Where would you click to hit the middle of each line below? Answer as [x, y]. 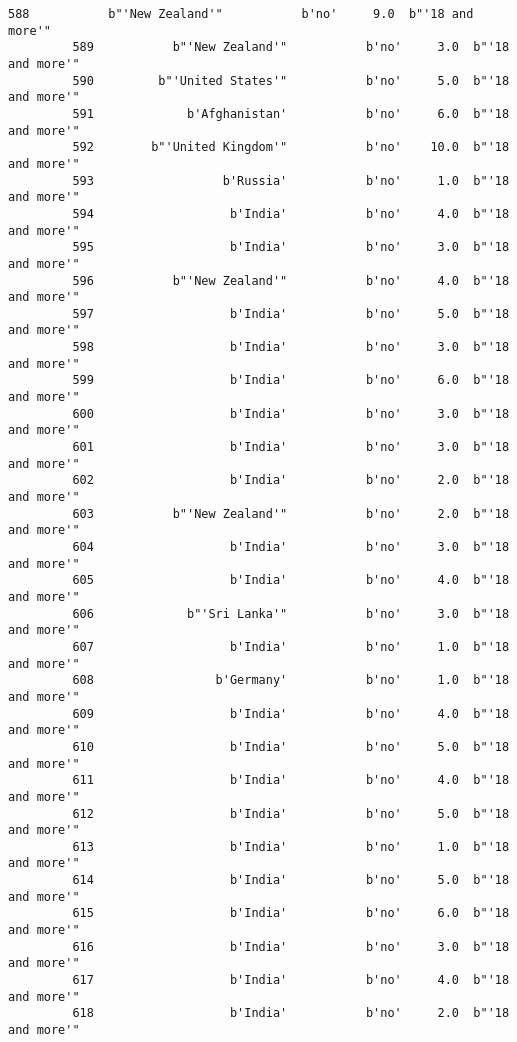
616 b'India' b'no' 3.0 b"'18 [291, 946]
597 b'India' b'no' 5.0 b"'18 [291, 313]
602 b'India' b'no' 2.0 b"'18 [291, 480]
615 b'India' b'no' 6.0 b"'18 [291, 913]
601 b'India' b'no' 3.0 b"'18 [291, 447]
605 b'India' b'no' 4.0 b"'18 [291, 580]
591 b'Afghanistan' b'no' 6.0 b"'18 [291, 113]
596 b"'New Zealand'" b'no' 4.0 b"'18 [291, 280]
